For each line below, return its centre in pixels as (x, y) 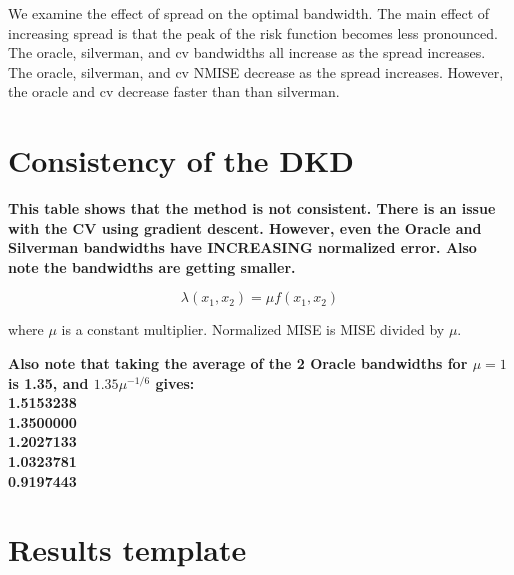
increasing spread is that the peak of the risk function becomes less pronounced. (253, 32)
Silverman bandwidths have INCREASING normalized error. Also (242, 247)
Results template (127, 549)
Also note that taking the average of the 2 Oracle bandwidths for (238, 363)
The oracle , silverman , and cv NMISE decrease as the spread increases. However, (256, 71)
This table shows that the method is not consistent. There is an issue (252, 208)
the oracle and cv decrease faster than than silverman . (174, 91)
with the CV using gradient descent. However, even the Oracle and (245, 227)
